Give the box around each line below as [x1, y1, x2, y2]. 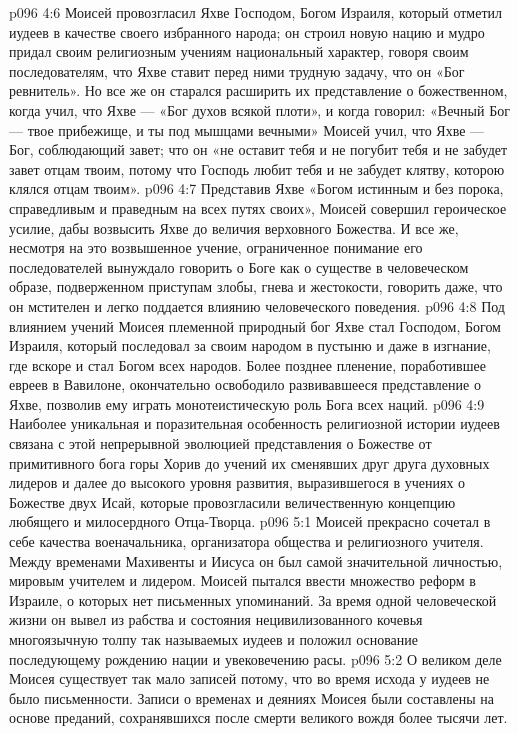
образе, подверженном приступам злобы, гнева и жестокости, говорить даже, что [9, 276, 503, 297]
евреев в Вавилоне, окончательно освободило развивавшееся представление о [9, 374, 481, 395]
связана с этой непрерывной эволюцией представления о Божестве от [9, 433, 432, 454]
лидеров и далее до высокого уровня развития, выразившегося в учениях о [9, 472, 466, 493]
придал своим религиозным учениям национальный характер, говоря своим [9, 41, 469, 62]
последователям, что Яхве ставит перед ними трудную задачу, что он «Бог [9, 60, 465, 81]
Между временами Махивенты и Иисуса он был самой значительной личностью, [9, 550, 503, 571]
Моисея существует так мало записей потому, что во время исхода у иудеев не [9, 668, 490, 689]
